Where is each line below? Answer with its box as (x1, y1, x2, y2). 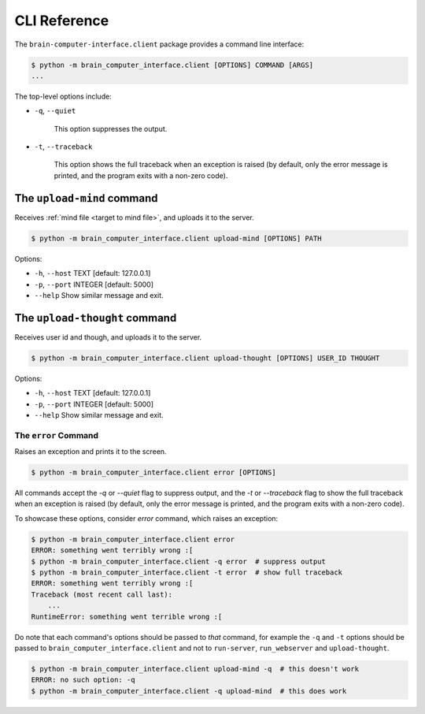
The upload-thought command (14, 311, 177, 325)
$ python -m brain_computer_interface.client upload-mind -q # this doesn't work (31, 664, 360, 673)
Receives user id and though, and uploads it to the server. (14, 332, 202, 342)
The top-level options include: (14, 91, 112, 101)
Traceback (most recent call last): (31, 589, 173, 599)
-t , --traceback (34, 142, 93, 151)
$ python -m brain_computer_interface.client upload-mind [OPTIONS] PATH (31, 233, 322, 243)
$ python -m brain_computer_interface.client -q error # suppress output (31, 556, 327, 566)
